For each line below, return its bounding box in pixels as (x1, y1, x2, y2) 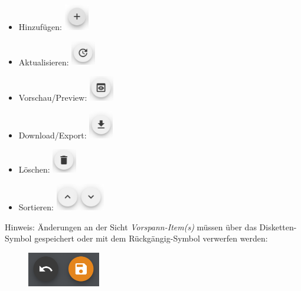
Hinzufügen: (18, 20, 62, 32)
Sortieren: (18, 201, 54, 213)
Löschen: (18, 163, 50, 176)
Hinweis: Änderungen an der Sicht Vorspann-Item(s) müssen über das (5, 220, 257, 233)
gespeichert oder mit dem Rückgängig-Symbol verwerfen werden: (34, 232, 268, 244)
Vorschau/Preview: (18, 91, 87, 103)
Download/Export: (18, 128, 87, 141)
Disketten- (259, 220, 297, 233)
